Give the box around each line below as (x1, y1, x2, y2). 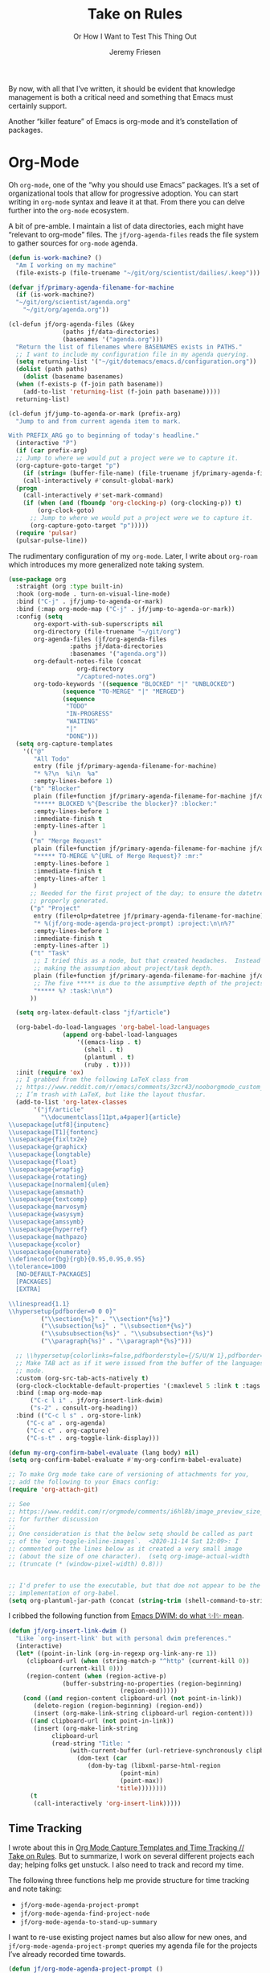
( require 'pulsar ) (15, 529, 78, 537)
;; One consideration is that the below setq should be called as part (8, 1530, 253, 1538)
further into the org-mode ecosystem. (8, 205, 129, 215)
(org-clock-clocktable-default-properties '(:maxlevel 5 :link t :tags (15, 1381, 261, 1389)
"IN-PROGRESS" (65, 710, 113, 718)
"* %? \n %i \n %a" (33, 770, 99, 778)
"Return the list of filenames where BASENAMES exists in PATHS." (15, 343, 243, 351)
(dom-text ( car (76, 1754, 128, 1763)
